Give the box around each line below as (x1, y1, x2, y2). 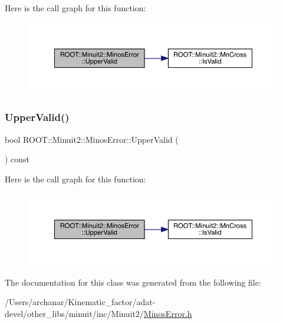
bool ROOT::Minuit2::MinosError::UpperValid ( (5, 133, 179, 145)
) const (5, 153, 30, 165)
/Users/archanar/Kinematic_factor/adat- (5, 296, 156, 308)
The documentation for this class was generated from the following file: (5, 276, 261, 288)
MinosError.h (143, 307, 192, 319)
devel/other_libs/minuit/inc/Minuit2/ (5, 307, 144, 319)
